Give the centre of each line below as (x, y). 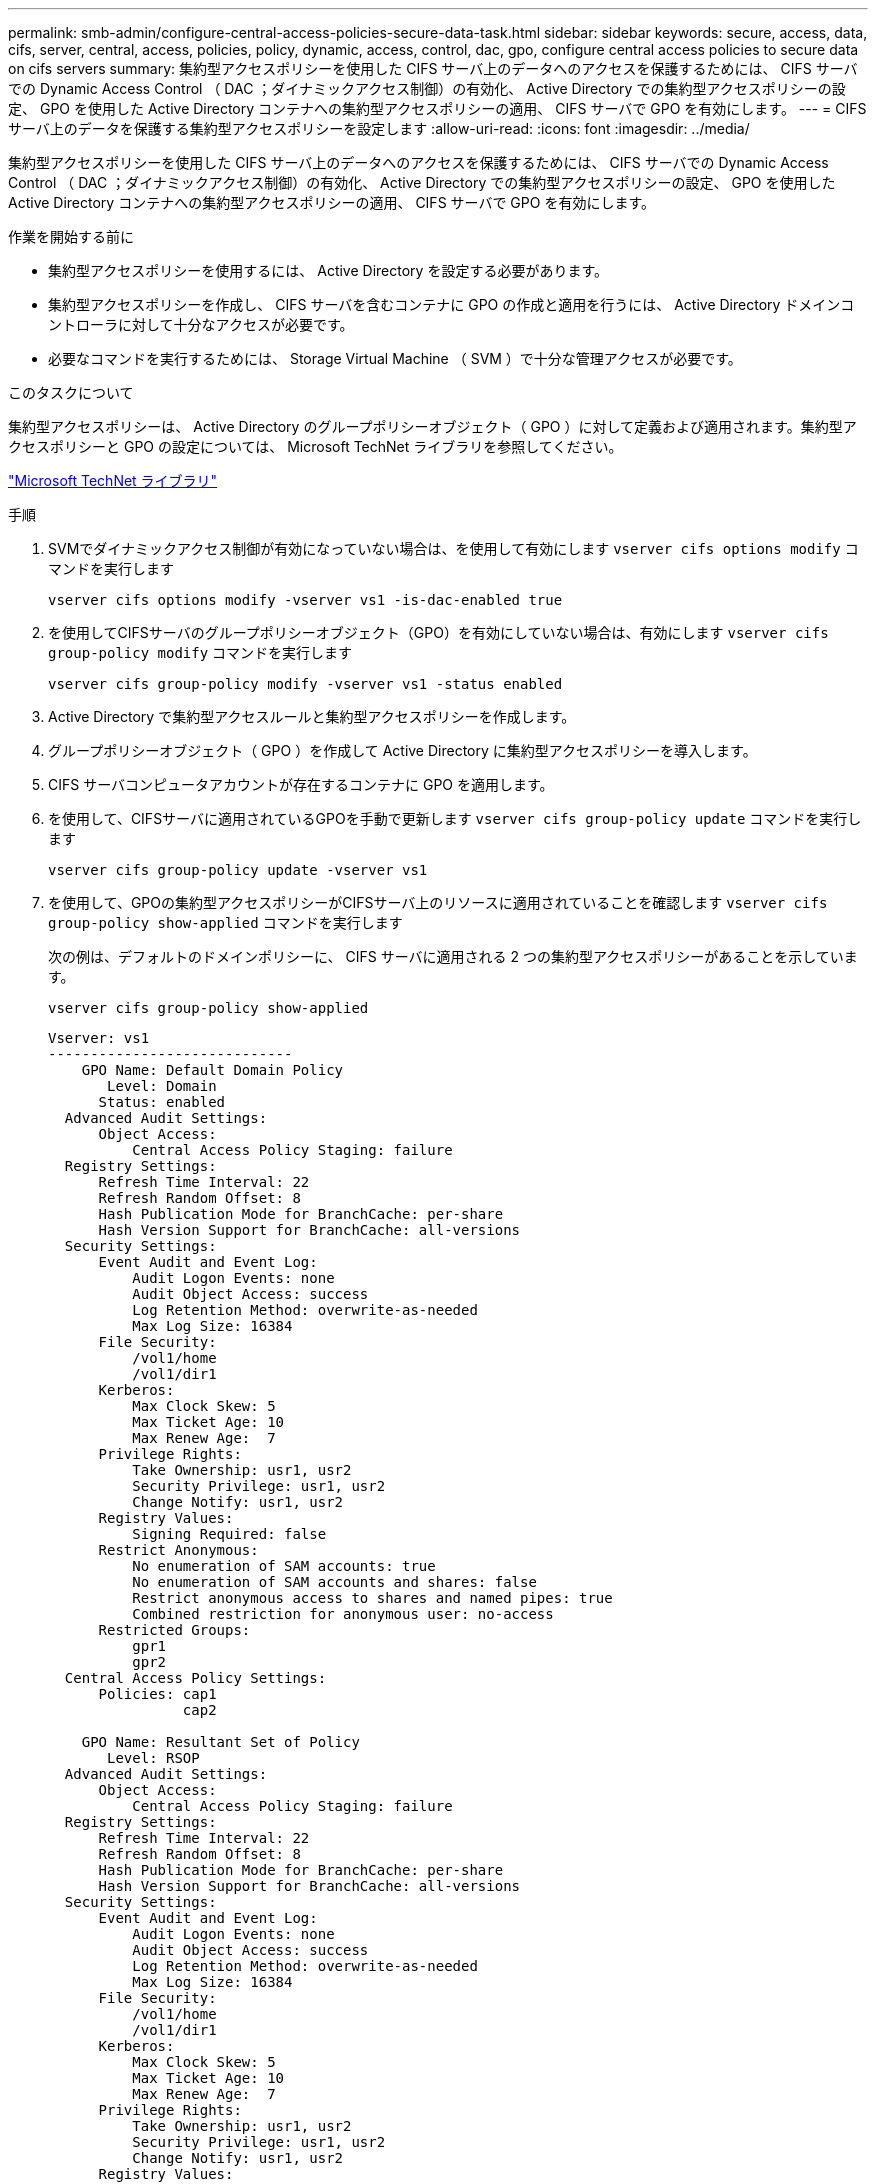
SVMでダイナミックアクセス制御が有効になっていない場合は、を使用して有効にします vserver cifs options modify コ (453, 548)
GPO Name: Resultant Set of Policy (220, 1742)
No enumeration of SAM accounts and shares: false (334, 1582)
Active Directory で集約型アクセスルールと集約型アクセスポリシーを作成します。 (312, 716)
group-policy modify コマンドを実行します (200, 652)
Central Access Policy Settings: (195, 1678)
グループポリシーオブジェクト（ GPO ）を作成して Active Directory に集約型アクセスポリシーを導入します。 (402, 750)
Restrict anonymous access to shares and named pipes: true (372, 1598)
